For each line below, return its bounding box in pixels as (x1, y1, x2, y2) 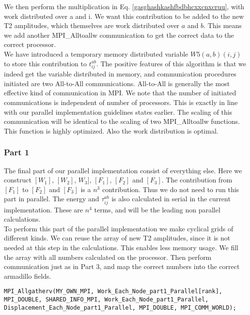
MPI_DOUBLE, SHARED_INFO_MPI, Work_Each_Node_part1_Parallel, (4, 296, 209, 303)
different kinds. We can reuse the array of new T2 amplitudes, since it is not (4, 233, 231, 243)
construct (4, 175, 31, 185)
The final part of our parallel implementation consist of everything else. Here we (4, 165, 242, 175)
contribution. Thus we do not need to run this (102, 184, 239, 194)
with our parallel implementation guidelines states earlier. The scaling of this (4, 106, 233, 117)
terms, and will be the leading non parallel (94, 204, 220, 214)
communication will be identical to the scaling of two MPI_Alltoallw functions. (4, 116, 240, 126)
